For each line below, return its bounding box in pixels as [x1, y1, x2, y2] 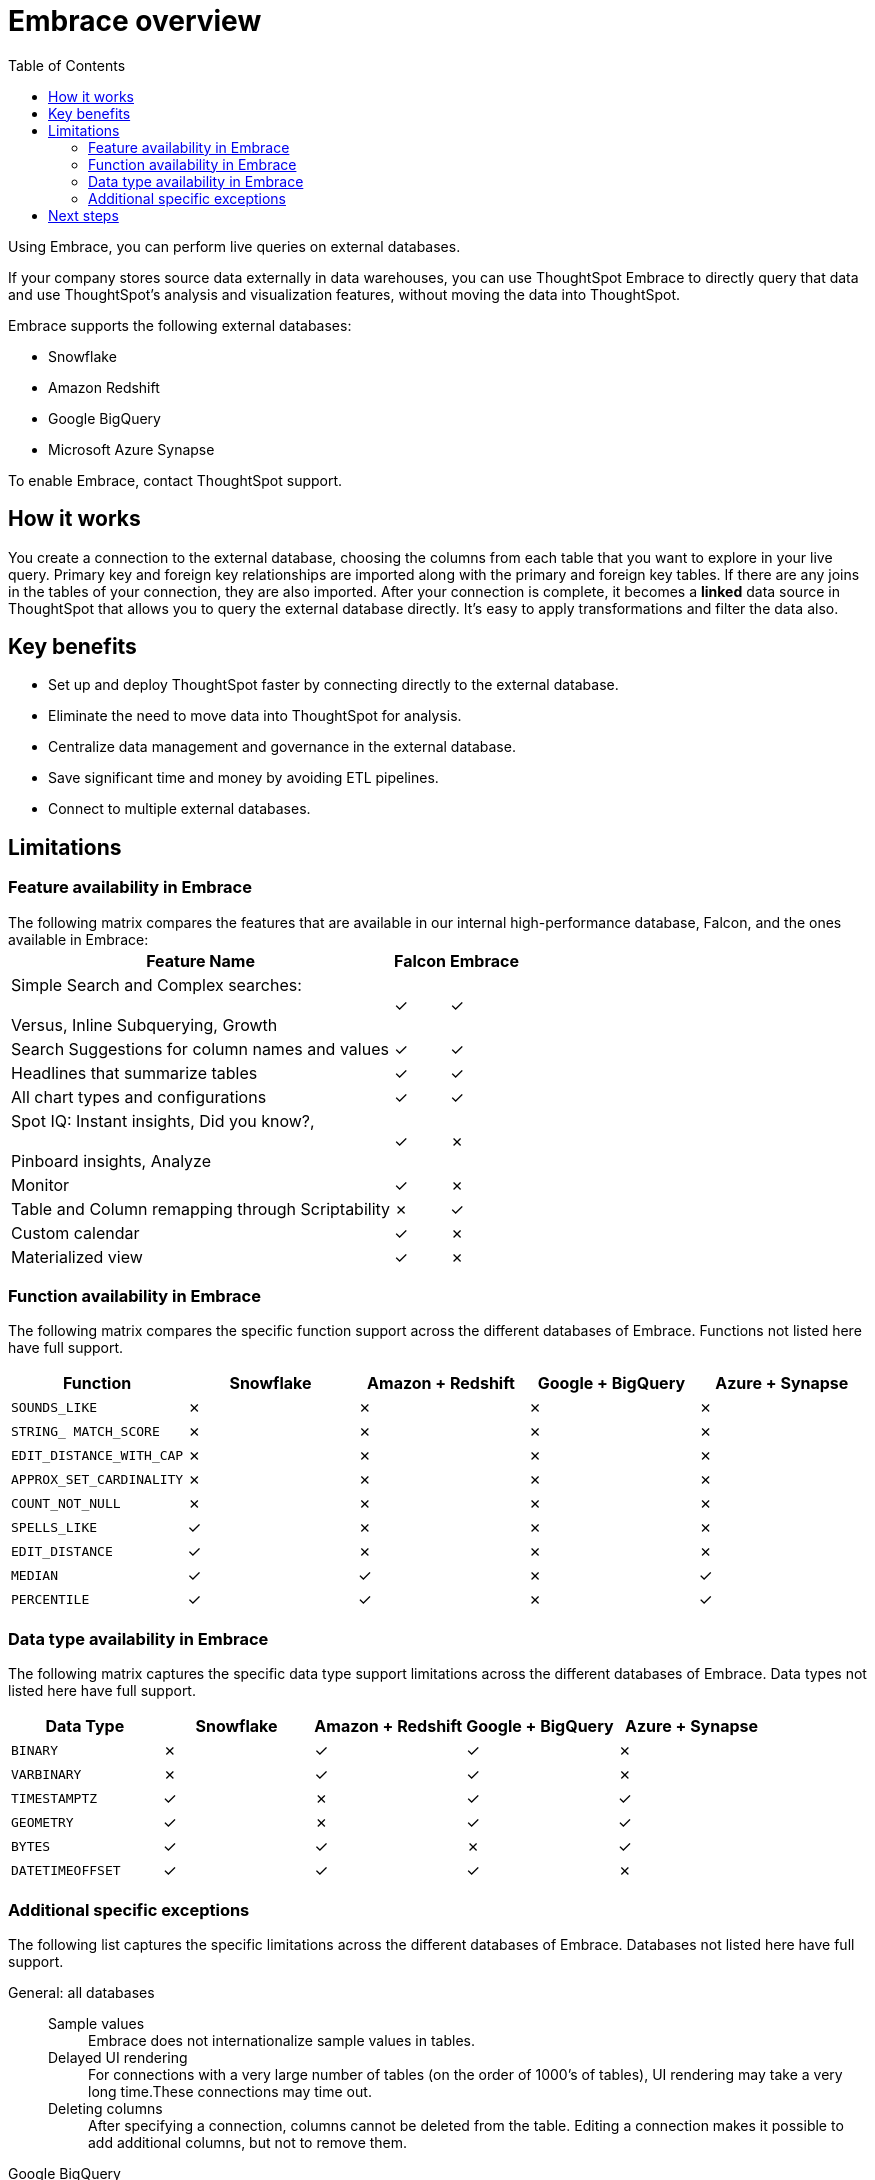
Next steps [48, 206, 119, 224]
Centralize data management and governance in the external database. [48, 738, 516, 756]
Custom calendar [11, 1222, 140, 1243]
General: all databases [8, 1983, 155, 2001]
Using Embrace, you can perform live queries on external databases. [8, 237, 461, 255]
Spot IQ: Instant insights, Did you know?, [11, 1110, 315, 1131]
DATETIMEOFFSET [11, 1862, 121, 1878]
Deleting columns [48, 2099, 163, 2117]
